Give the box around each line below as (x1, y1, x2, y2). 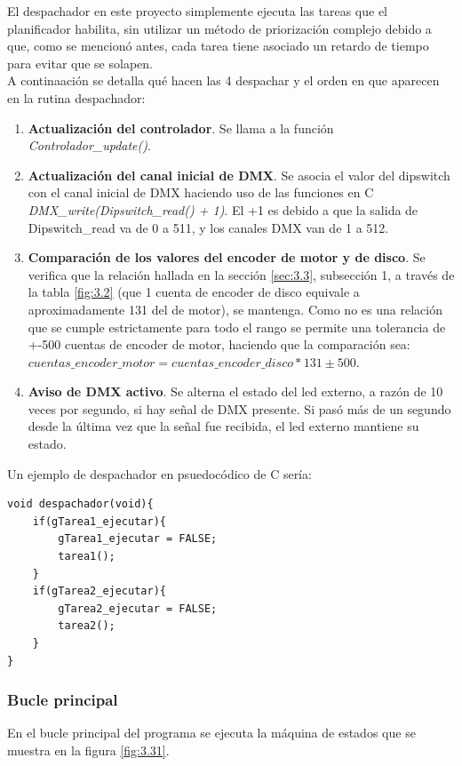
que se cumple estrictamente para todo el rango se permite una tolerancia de (28, 317, 446, 336)
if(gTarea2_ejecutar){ (32, 585, 166, 598)
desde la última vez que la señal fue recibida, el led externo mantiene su (28, 417, 419, 435)
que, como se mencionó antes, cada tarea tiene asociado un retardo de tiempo (7, 36, 429, 55)
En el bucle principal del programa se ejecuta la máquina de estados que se (7, 723, 416, 742)
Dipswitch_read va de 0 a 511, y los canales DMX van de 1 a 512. (28, 218, 389, 236)
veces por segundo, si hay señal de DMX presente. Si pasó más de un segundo (28, 399, 451, 418)
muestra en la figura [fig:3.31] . (7, 741, 170, 759)
